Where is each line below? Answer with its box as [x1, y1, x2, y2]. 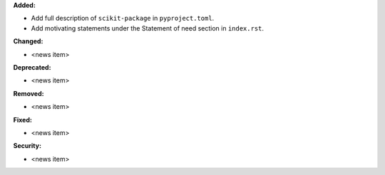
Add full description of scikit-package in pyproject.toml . [31, 14, 215, 23]
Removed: [13, 89, 44, 97]
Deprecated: [13, 63, 51, 71]
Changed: [13, 37, 43, 46]
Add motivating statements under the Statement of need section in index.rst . [31, 23, 264, 32]
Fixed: [13, 115, 32, 124]
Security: [13, 142, 42, 150]
